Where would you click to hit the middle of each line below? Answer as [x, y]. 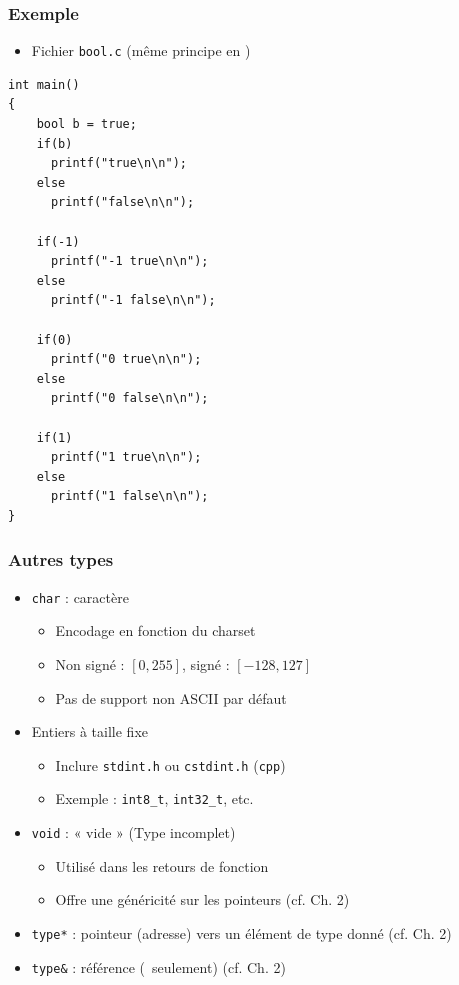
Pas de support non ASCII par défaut [171, 697]
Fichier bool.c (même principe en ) [141, 50]
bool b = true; [86, 124]
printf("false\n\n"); [122, 202]
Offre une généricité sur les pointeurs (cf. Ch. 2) [202, 899]
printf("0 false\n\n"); [129, 398]
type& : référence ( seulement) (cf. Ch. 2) [158, 966]
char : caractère [80, 596]
